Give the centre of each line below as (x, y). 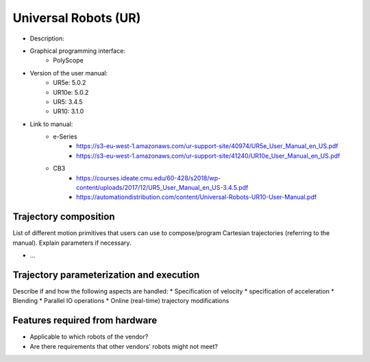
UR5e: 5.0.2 (70, 83)
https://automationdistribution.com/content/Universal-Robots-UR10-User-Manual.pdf (197, 197)
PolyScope (68, 60)
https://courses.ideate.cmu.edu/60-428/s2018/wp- (149, 178)
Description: (47, 38)
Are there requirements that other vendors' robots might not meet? (124, 346)
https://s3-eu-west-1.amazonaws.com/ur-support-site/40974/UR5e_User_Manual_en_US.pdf (207, 146)
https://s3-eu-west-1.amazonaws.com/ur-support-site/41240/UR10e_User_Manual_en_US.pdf (208, 156)
